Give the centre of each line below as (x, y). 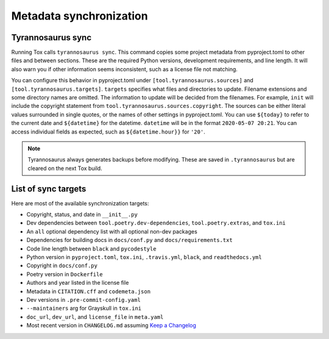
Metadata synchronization (80, 16)
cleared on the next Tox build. (65, 168)
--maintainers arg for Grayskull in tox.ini (84, 309)
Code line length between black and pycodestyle (91, 248)
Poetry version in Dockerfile (65, 274)
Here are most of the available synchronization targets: (80, 203)
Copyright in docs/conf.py (62, 266)
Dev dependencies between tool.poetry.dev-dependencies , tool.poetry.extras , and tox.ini (156, 223)
